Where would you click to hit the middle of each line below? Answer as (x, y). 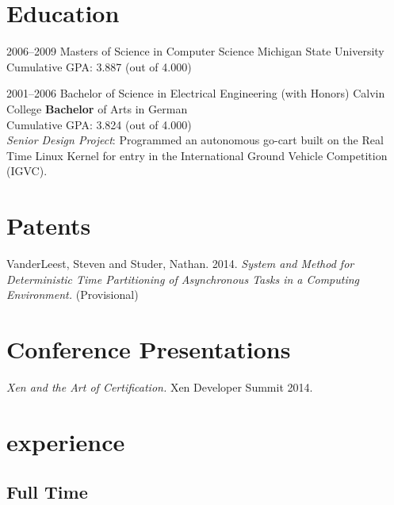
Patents (49, 226)
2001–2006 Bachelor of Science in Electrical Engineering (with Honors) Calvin (196, 93)
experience (66, 441)
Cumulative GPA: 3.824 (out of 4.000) (99, 124)
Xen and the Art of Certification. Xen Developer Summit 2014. (160, 386)
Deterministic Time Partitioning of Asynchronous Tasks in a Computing (183, 279)
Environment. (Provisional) (73, 295)
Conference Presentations (149, 348)
